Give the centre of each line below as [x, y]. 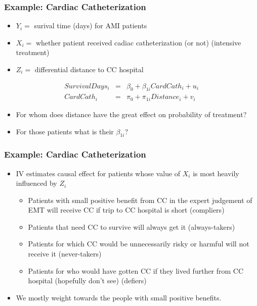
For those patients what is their [65, 131]
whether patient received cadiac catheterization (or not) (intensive [138, 42]
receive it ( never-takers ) [65, 254]
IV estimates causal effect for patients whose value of [98, 173]
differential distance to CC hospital [89, 69]
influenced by [36, 183]
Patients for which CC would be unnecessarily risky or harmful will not [139, 244]
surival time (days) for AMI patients [91, 25]
